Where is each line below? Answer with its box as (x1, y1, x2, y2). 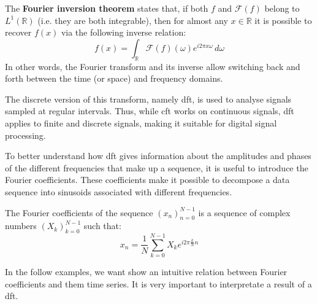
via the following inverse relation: (61, 26, 186, 39)
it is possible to (254, 14, 312, 26)
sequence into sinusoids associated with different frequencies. (5, 185, 232, 198)
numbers (5, 219, 37, 232)
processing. (5, 128, 46, 141)
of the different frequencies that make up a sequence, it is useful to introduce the (5, 161, 308, 174)
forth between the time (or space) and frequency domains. (5, 72, 223, 85)
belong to (264, 2, 300, 14)
